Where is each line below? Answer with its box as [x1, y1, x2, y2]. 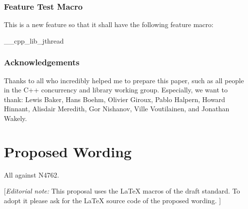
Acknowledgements [4, 56, 80, 68]
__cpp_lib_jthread [4, 35, 64, 45]
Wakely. [4, 113, 27, 123]
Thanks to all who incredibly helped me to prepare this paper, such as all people [4, 75, 244, 85]
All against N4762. [4, 169, 59, 179]
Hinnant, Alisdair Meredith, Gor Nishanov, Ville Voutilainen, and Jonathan [4, 104, 230, 114]
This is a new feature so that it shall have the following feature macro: [4, 19, 214, 30]
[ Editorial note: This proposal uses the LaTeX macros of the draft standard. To [4, 186, 240, 196]
